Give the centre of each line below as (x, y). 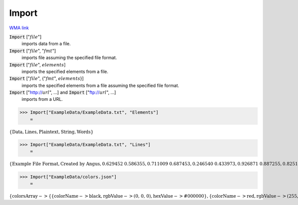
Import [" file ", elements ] (37, 65)
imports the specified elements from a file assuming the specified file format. (100, 85)
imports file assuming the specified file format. (69, 58)
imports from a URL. (42, 99)
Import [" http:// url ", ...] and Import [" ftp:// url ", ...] (63, 92)
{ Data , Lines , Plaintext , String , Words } (51, 132)
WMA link (19, 28)
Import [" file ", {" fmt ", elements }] (46, 78)
